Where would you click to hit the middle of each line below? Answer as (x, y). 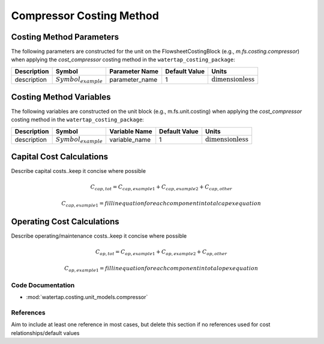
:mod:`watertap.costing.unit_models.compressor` (87, 297)
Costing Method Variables (61, 97)
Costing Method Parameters (65, 37)
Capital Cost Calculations (59, 157)
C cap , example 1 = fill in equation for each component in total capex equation (161, 204)
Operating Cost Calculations (65, 222)
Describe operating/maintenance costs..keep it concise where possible (99, 236)
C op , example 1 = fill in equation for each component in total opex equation (161, 269)
